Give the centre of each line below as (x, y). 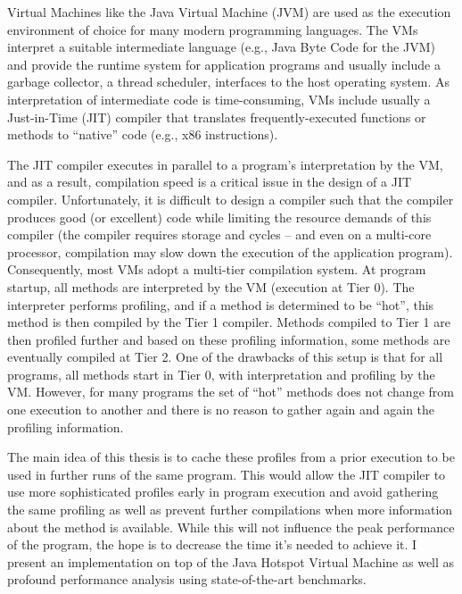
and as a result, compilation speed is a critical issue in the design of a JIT (210, 182)
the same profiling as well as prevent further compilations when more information (230, 510)
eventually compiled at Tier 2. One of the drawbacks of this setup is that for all (225, 357)
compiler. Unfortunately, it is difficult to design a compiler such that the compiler (231, 199)
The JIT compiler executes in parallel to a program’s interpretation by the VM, (225, 164)
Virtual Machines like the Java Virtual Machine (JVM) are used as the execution (229, 12)
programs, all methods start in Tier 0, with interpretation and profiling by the (221, 374)
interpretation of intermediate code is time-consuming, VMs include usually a (219, 99)
